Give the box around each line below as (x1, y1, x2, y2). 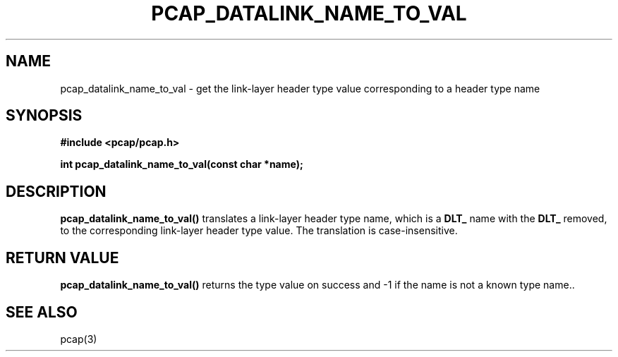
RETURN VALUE (6, 248, 119, 267)
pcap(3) (60, 332, 97, 345)
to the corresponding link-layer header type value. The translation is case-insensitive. (60, 224, 458, 237)
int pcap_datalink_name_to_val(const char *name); (60, 158, 303, 171)
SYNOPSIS (6, 107, 83, 125)
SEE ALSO (6, 303, 78, 321)
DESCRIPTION (6, 182, 107, 200)
